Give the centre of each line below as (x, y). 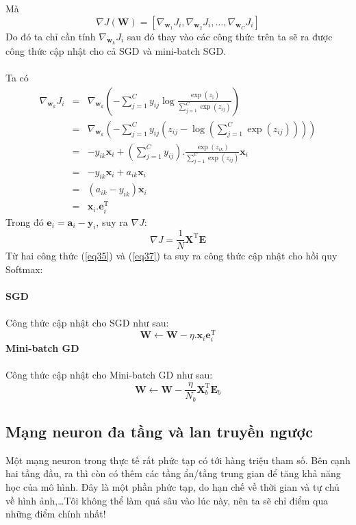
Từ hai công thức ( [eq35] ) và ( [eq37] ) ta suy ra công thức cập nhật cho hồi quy (171, 256)
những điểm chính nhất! (56, 514)
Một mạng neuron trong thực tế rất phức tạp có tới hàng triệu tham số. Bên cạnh (178, 460)
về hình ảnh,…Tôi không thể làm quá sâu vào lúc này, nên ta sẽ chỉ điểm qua (167, 500)
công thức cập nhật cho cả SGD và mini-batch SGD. (116, 50)
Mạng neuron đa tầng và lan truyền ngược (159, 431)
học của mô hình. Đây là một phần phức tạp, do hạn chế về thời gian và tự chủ (173, 486)
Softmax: (24, 269)
